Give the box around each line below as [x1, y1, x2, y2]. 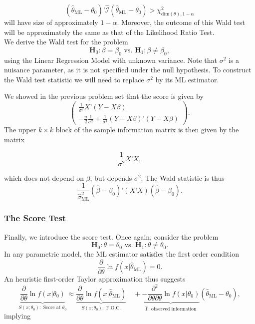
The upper [4, 124, 36, 135]
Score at [43, 305, 61, 311]
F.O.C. [106, 305, 121, 311]
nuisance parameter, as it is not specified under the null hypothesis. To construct [4, 64, 252, 75]
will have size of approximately [4, 17, 98, 27]
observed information [151, 306, 197, 312]
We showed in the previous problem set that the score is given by [4, 91, 204, 101]
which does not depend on [4, 172, 84, 183]
